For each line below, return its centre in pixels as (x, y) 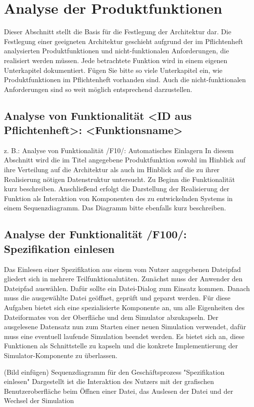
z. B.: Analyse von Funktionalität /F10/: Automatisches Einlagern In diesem (119, 150)
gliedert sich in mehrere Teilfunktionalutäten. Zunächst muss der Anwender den (123, 279)
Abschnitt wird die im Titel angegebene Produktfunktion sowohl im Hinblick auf (125, 160)
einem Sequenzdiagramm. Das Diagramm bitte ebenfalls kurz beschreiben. (115, 208)
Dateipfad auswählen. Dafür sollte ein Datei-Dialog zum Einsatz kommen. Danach (127, 288)
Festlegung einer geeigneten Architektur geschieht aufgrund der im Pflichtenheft (124, 41)
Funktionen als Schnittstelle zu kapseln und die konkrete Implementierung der (121, 346)
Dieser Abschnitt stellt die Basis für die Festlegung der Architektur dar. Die (118, 32)
